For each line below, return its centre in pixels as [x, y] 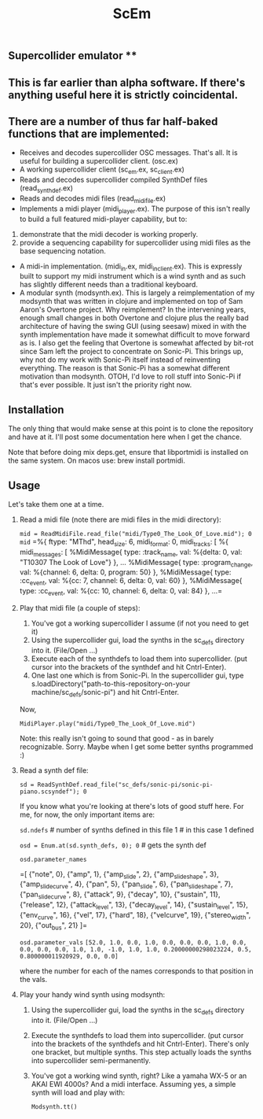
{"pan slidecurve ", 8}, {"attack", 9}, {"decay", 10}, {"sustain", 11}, [120, 896]
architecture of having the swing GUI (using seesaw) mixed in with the [133, 327]
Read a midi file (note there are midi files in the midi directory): [120, 519]
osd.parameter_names [53, 859]
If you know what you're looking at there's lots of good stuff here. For [131, 806]
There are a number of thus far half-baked [113, 122]
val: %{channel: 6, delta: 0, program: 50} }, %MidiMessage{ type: [125, 572]
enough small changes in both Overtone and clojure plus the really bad [134, 318]
